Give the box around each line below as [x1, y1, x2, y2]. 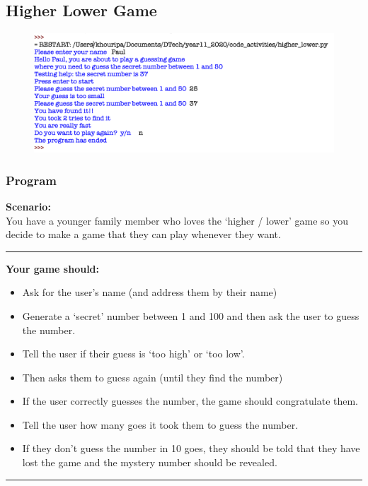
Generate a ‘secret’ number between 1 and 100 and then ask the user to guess [22, 308, 360, 323]
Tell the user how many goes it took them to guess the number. [22, 417, 299, 432]
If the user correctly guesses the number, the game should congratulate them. [22, 393, 359, 408]
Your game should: [6, 261, 100, 275]
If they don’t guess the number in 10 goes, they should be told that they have [22, 441, 360, 456]
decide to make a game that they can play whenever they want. [6, 227, 281, 242]
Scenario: [6, 198, 51, 213]
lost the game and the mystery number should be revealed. [22, 455, 277, 470]
